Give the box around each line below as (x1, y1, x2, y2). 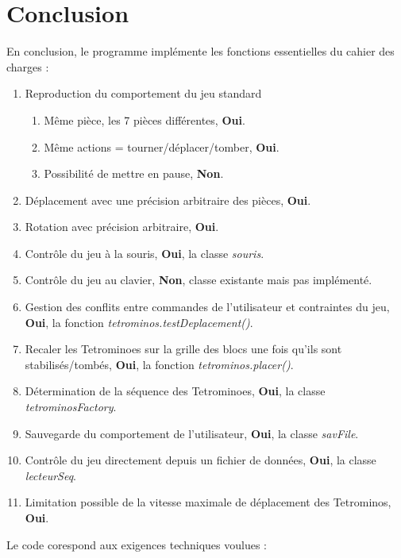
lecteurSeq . (25, 467, 77, 483)
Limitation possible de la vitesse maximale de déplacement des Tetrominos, (25, 494, 391, 510)
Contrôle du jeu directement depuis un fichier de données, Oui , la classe (25, 452, 376, 468)
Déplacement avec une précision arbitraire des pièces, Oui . (25, 191, 311, 208)
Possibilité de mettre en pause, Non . (44, 165, 224, 182)
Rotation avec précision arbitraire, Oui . (25, 218, 219, 235)
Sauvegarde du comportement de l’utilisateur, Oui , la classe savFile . (25, 425, 359, 441)
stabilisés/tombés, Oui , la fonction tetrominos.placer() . (25, 356, 294, 372)
